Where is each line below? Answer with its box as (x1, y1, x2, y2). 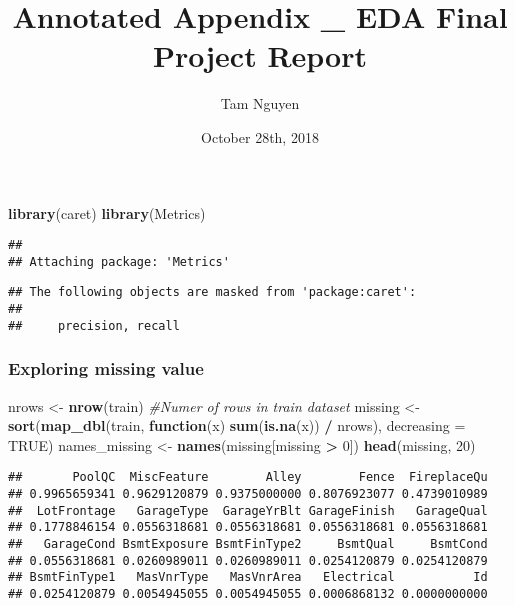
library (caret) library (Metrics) (8, 202, 206, 223)
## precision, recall (8, 318, 180, 333)
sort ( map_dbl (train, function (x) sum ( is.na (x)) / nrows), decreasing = (8, 415, 466, 436)
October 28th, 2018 (201, 126, 319, 147)
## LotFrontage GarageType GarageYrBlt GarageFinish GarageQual (8, 503, 488, 518)
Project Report (152, 35, 367, 76)
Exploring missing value (8, 356, 204, 381)
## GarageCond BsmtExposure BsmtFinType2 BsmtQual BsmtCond (8, 537, 488, 551)
